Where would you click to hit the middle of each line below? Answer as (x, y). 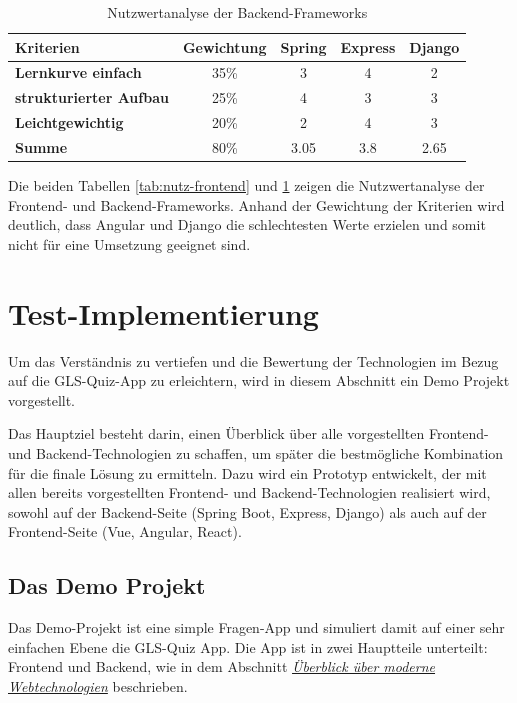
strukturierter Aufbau (92, 97)
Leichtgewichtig (69, 122)
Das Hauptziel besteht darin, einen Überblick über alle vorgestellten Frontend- (248, 433)
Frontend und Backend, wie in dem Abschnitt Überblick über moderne (222, 666)
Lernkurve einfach (78, 72)
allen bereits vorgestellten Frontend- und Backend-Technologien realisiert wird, (249, 492)
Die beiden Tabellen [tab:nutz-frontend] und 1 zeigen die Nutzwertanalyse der (246, 185)
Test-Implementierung (163, 312)
